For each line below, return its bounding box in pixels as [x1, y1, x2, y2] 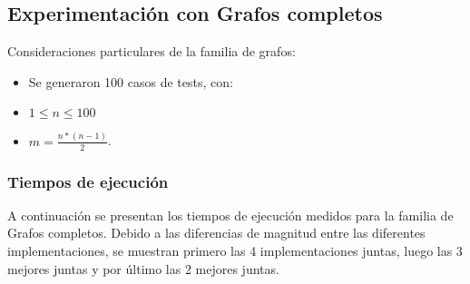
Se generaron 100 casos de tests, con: [28, 72, 233, 91]
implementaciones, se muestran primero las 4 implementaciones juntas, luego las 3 [7, 241, 463, 260]
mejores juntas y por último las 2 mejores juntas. [7, 259, 279, 278]
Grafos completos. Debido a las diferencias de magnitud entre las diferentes [7, 223, 426, 242]
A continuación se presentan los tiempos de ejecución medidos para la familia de [7, 205, 454, 224]
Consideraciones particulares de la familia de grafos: [7, 42, 296, 61]
